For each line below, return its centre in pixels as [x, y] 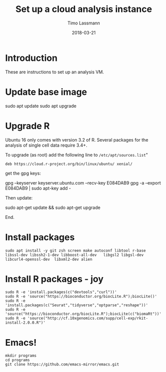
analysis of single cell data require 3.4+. [46, 145]
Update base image [46, 92]
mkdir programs [21, 356]
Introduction [31, 58]
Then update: [19, 197]
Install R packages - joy [54, 279]
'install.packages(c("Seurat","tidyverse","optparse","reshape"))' [77, 305]
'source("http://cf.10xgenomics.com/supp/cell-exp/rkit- [88, 318]
